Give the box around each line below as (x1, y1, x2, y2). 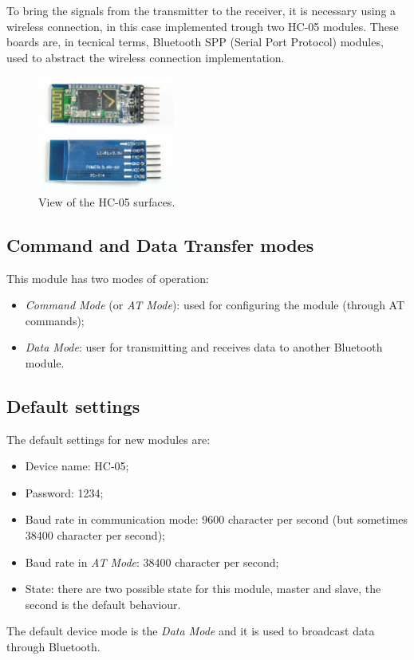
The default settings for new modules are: (6, 430, 211, 447)
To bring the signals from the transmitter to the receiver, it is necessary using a (6, 2, 396, 18)
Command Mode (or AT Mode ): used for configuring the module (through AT (25, 297, 405, 313)
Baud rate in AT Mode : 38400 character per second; (25, 553, 279, 570)
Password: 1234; (25, 484, 104, 501)
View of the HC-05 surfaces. (38, 193, 175, 210)
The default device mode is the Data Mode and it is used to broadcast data (6, 623, 375, 639)
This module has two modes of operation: (6, 269, 209, 286)
